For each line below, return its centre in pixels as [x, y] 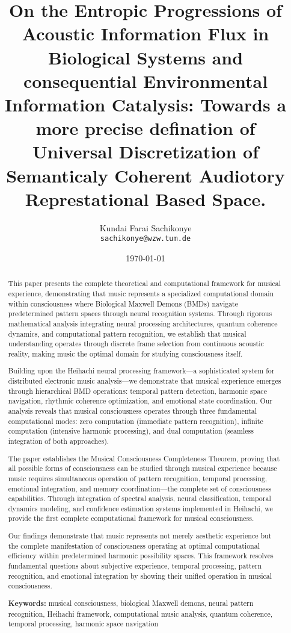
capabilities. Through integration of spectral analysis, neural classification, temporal [139, 498]
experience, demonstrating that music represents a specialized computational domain [141, 293]
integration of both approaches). [59, 441]
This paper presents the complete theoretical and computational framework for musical [145, 283]
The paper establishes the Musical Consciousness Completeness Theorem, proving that [144, 458]
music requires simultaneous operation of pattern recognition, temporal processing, [138, 478]
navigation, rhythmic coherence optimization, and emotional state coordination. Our [140, 401]
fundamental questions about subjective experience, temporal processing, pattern [135, 566]
